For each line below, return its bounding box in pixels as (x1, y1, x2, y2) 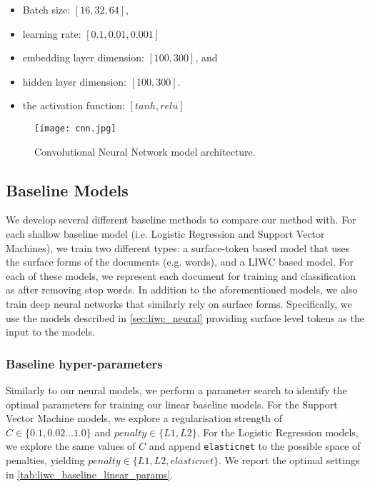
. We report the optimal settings (219, 453, 360, 468)
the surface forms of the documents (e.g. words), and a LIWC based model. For (6, 254, 354, 269)
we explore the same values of (6, 438, 136, 453)
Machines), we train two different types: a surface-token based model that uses (6, 240, 350, 255)
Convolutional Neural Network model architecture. (34, 144, 256, 159)
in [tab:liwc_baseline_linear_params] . (6, 466, 174, 481)
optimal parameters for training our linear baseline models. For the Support (6, 396, 338, 411)
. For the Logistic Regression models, (196, 424, 359, 439)
